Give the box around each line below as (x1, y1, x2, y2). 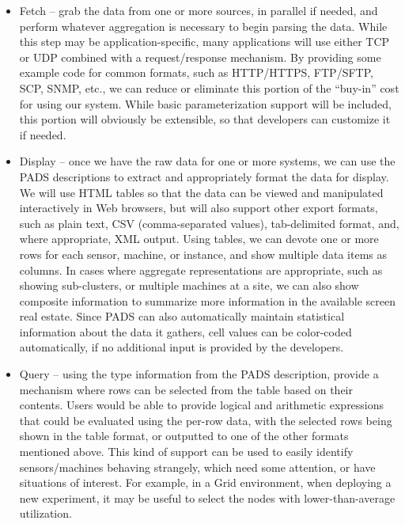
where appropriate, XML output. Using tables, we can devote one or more (19, 230, 379, 247)
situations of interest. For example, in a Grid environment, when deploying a (19, 474, 392, 491)
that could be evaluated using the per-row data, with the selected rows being (19, 412, 392, 428)
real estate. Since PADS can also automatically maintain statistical (19, 308, 345, 325)
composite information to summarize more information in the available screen (19, 292, 396, 309)
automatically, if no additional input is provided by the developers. (19, 339, 344, 355)
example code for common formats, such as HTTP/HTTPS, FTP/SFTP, (19, 64, 373, 81)
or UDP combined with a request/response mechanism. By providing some (19, 48, 381, 65)
